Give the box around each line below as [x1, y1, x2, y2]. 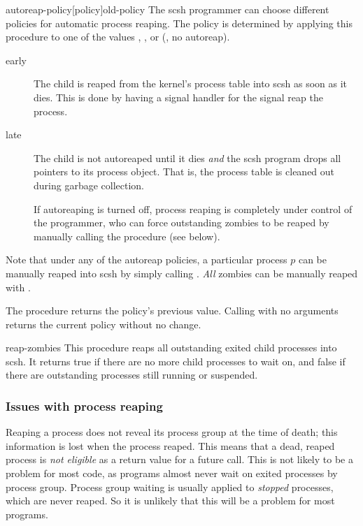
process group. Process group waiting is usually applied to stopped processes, [6, 479, 334, 494]
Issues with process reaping [6, 397, 163, 414]
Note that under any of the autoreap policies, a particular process [6, 252, 287, 267]
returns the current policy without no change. [6, 316, 201, 331]
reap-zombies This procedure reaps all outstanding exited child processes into [6, 340, 337, 355]
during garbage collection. [34, 177, 144, 192]
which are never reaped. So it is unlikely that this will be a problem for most [6, 493, 335, 508]
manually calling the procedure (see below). [34, 228, 220, 243]
